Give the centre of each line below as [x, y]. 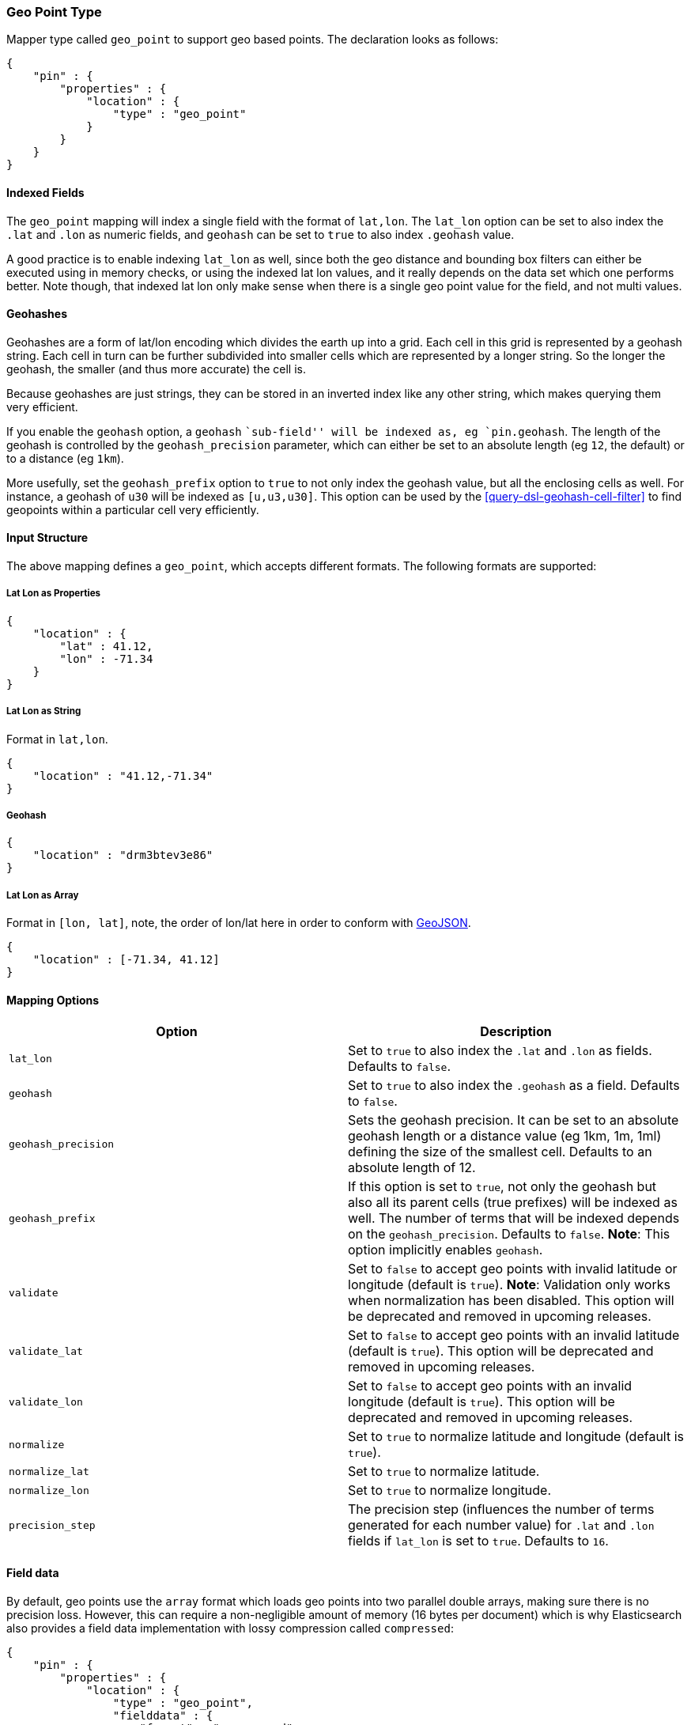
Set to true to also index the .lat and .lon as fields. [500, 1051]
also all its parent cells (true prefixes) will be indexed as [513, 1203]
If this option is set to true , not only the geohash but [502, 1187]
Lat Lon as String [44, 711]
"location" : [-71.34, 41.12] [126, 960]
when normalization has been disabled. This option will [511, 1301]
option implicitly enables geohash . [446, 1250]
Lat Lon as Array [43, 895]
